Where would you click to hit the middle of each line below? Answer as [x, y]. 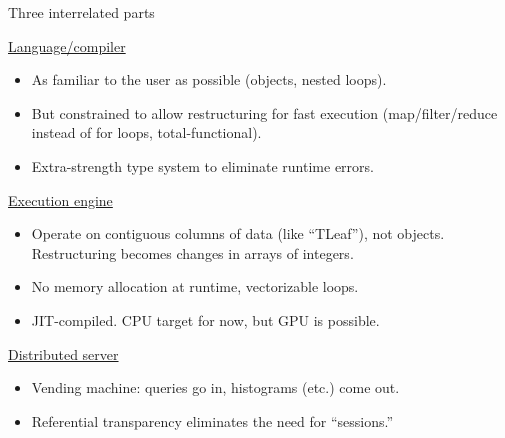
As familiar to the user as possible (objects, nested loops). [209, 79]
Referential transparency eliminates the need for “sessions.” [212, 420]
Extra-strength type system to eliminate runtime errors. [202, 165]
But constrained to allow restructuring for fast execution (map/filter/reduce [264, 112]
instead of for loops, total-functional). [146, 132]
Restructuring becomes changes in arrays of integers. [192, 252]
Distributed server [63, 353]
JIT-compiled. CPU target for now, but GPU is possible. [205, 319]
